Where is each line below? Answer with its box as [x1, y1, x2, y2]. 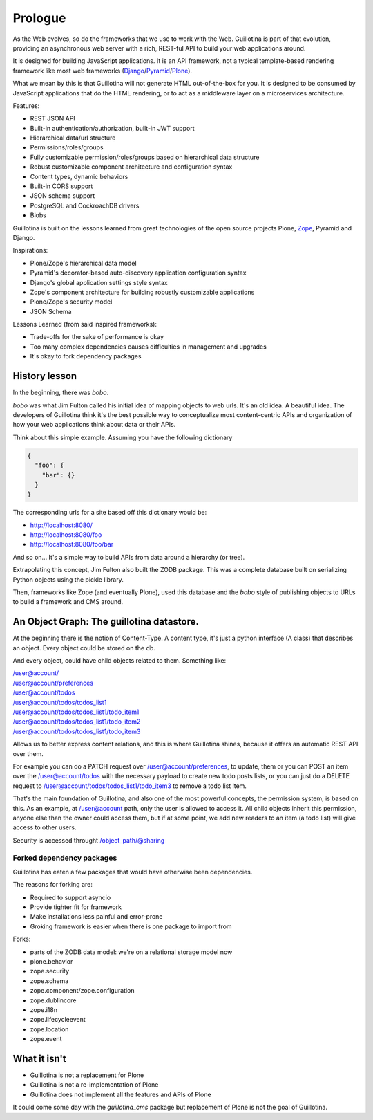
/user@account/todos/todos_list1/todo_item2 [12, 717, 141, 726]
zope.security [30, 967, 70, 975]
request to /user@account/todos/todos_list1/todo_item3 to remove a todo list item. [12, 782, 247, 790]
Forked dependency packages [12, 853, 117, 863]
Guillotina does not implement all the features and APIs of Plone [30, 1090, 211, 1099]
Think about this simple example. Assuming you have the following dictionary [12, 433, 233, 441]
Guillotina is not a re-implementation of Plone [30, 1081, 159, 1089]
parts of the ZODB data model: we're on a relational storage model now [30, 948, 233, 956]
